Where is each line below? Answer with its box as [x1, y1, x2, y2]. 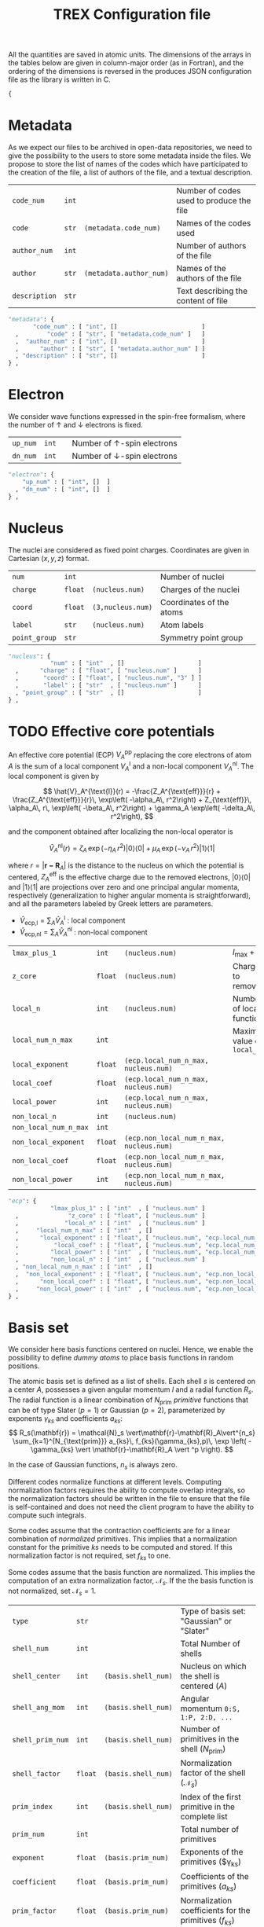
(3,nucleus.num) [91, 603, 153, 611]
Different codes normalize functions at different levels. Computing [8, 1477, 222, 1486]
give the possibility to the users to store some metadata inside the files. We [8, 151, 251, 160]
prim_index [12, 1802, 53, 1811]
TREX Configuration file [53, 6, 211, 24]
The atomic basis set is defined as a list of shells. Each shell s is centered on [8, 1377, 256, 1386]
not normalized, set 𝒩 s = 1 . [8, 1586, 97, 1598]
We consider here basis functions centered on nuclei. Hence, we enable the [8, 1345, 254, 1354]
